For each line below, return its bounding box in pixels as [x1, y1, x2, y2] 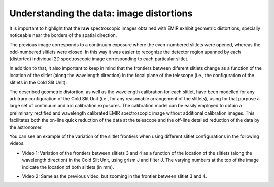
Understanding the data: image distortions [9, 8, 193, 19]
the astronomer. [9, 124, 43, 130]
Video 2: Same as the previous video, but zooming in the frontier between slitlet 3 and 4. [22, 173, 207, 179]
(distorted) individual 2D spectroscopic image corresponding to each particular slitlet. [9, 56, 189, 62]
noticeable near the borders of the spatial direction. [9, 32, 117, 38]
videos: [9, 140, 25, 146]
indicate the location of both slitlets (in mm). [22, 164, 114, 170]
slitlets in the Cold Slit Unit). [9, 79, 67, 86]
